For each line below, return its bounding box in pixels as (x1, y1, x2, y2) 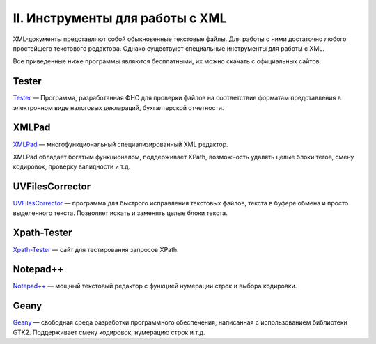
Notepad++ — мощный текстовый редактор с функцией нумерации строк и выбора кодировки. (13, 282, 297, 290)
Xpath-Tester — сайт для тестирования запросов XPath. (13, 245, 179, 253)
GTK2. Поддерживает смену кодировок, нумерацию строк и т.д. (13, 328, 205, 336)
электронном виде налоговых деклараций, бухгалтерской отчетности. (13, 103, 224, 111)
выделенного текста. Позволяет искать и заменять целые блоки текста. (13, 209, 228, 217)
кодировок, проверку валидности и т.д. (13, 162, 131, 171)
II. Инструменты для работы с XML (13, 10, 227, 26)
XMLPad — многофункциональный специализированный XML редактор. (13, 140, 229, 148)
